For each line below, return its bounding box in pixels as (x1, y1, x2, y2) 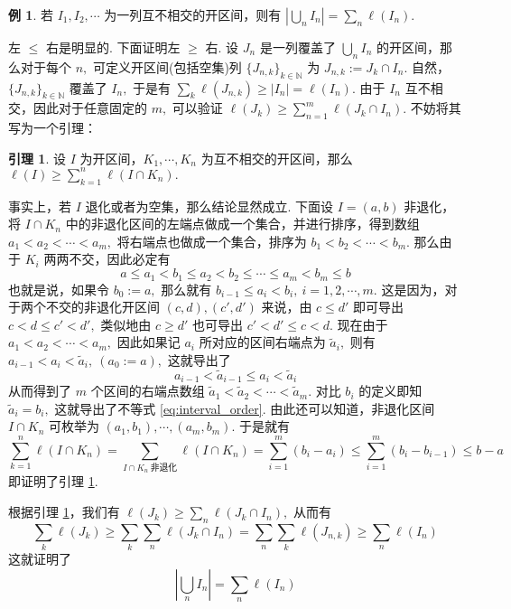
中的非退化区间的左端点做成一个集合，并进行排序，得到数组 (65, 214, 420, 233)
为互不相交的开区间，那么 (200, 148, 353, 167)
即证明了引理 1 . (8, 472, 98, 491)
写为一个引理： (8, 118, 97, 137)
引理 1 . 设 (8, 148, 66, 167)
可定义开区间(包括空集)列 (92, 57, 242, 76)
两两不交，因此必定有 (43, 249, 171, 268)
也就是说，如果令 (8, 279, 109, 298)
